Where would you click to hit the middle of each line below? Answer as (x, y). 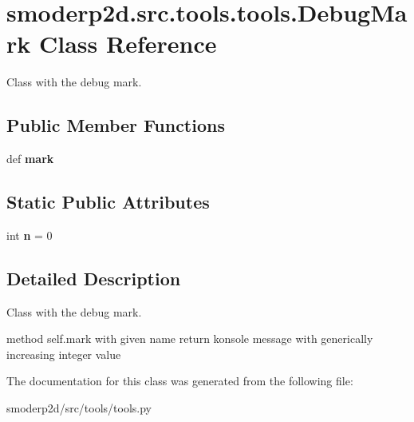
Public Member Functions (116, 125)
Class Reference (128, 44)
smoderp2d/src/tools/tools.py (79, 408)
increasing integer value (64, 354)
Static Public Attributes (108, 202)
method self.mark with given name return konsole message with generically (190, 338)
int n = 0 (30, 235)
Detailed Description (94, 278)
